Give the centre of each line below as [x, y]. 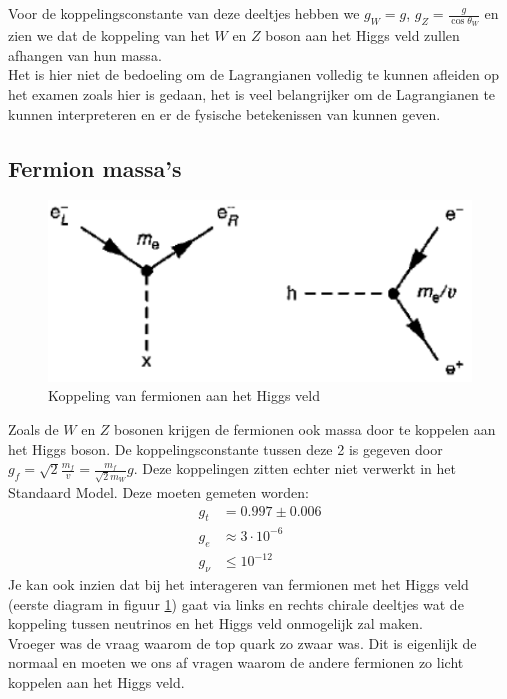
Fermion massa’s [95, 167]
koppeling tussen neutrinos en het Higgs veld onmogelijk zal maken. [215, 623]
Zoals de [33, 429]
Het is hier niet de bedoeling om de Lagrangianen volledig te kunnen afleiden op [254, 74]
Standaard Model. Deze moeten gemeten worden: [158, 491]
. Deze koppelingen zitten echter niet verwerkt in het [294, 468]
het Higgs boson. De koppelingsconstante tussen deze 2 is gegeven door [225, 448]
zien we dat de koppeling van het [109, 35]
